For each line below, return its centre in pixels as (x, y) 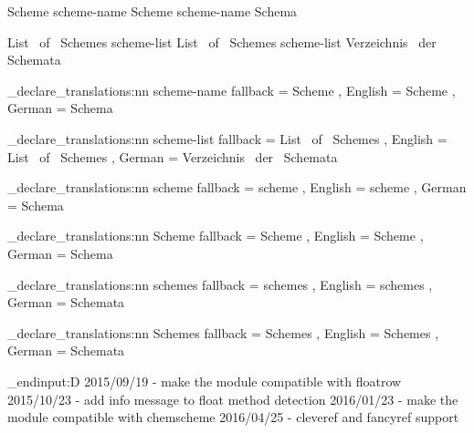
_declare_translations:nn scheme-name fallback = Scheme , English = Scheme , (232, 90)
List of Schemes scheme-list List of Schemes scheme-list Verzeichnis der (222, 41)
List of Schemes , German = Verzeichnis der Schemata (173, 156)
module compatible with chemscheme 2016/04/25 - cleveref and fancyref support (233, 417)
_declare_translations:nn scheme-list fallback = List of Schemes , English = (227, 138)
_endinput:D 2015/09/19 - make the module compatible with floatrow (205, 381)
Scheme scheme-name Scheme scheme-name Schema (153, 11)
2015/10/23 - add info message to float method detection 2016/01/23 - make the (233, 399)
